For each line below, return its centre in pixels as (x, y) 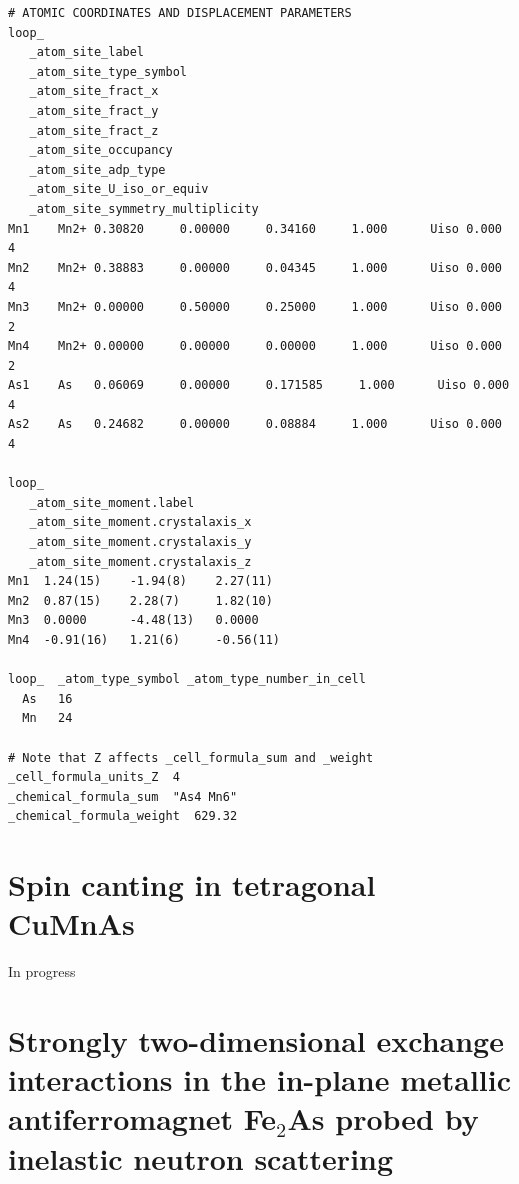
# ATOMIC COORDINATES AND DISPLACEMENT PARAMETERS (180, 13)
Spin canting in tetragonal (192, 884)
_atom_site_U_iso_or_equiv (119, 189)
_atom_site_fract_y (94, 110)
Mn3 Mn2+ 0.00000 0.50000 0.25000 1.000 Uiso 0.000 (255, 306)
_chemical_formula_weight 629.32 (123, 816)
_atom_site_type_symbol (108, 71)
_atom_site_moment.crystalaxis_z (140, 561)
